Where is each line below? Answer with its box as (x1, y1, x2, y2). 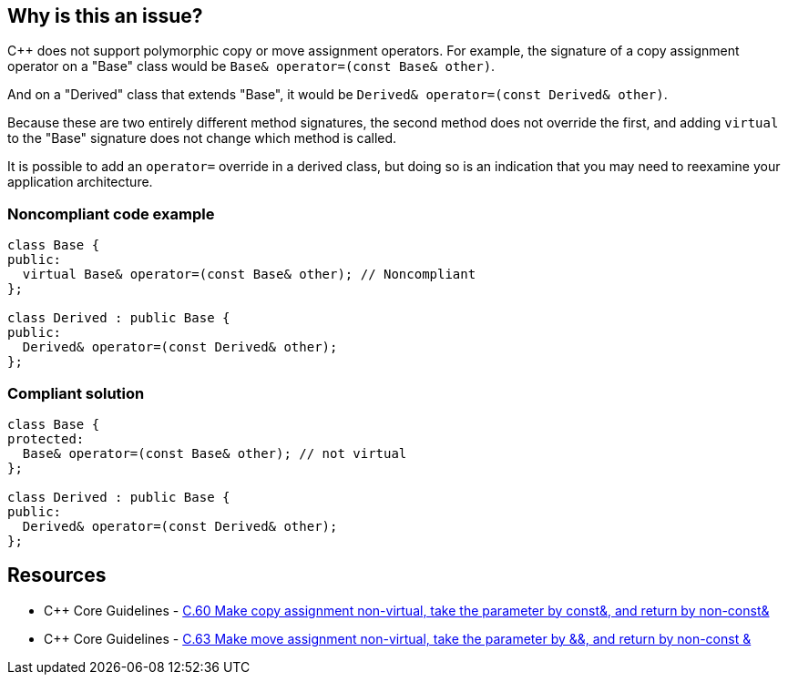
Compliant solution (7, 383, 145, 402)
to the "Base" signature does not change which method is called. (7, 130, 397, 147)
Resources (7, 564, 107, 587)
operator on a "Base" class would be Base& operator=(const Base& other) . (7, 58, 496, 75)
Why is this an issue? (7, 5, 203, 27)
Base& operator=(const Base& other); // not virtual (22, 445, 407, 461)
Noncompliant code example (7, 204, 215, 223)
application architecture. (7, 174, 153, 190)
